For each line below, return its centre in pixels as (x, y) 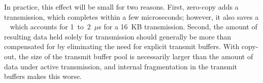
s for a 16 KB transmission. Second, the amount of (178, 27)
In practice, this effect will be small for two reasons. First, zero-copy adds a (121, 7)
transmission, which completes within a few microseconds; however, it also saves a (131, 16)
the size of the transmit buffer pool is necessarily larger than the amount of (136, 56)
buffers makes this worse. (43, 76)
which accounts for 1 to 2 (50, 27)
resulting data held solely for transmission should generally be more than (118, 36)
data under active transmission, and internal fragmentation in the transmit (121, 66)
